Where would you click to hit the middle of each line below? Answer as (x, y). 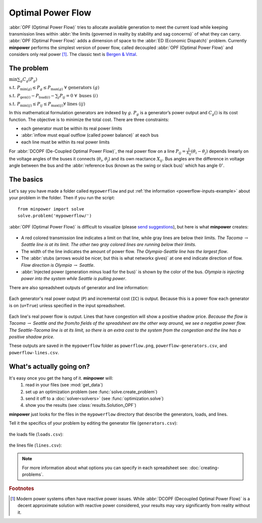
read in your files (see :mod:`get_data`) (64, 385)
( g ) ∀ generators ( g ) (78, 88)
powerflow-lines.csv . (34, 352)
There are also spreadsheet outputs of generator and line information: (79, 287)
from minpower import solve (51, 209)
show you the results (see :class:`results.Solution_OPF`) (81, 405)
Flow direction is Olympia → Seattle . (58, 265)
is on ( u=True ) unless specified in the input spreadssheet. (67, 305)
